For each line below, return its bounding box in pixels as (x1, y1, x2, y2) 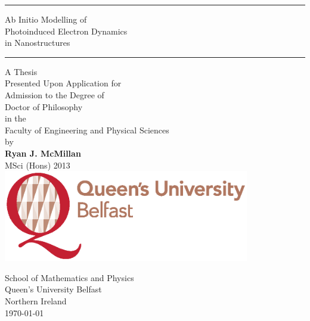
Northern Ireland (5, 295, 67, 307)
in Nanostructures (5, 36, 70, 49)
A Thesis (5, 65, 38, 77)
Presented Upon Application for (5, 77, 122, 89)
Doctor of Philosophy (5, 100, 83, 113)
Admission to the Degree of (5, 88, 104, 101)
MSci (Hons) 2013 (5, 158, 70, 171)
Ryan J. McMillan (5, 147, 81, 159)
